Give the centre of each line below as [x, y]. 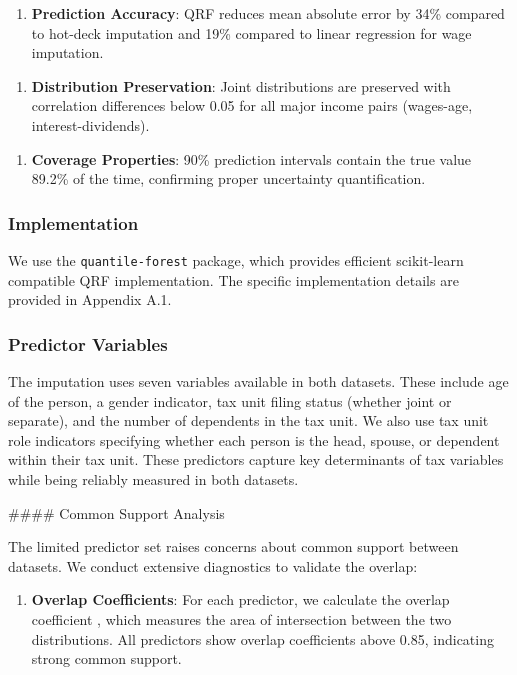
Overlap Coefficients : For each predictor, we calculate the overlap [240, 599]
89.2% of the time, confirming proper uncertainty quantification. [228, 178]
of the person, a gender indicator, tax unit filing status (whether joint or [230, 400]
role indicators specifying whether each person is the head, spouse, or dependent [254, 439]
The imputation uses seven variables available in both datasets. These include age [258, 381]
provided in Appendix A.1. [90, 299]
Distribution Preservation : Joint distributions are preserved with [241, 85]
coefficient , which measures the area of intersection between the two [241, 618]
